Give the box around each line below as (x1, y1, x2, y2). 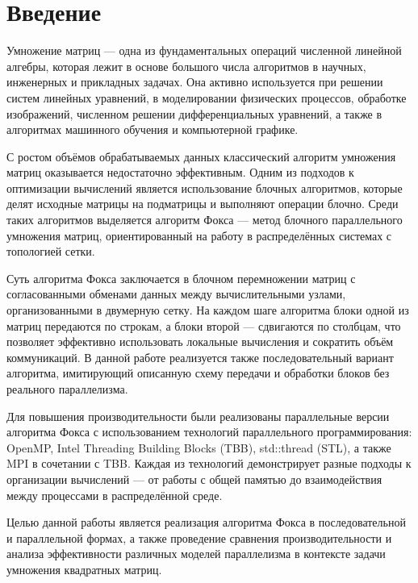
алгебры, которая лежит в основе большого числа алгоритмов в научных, (6, 57, 366, 74)
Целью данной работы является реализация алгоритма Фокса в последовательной (6, 514, 406, 531)
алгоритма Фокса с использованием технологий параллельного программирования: (6, 423, 412, 440)
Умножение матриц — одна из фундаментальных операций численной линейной (6, 42, 402, 59)
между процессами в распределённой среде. (6, 486, 223, 503)
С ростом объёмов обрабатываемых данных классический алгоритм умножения (6, 148, 396, 164)
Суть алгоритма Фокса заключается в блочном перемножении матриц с (6, 269, 356, 286)
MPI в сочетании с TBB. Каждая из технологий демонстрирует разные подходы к (6, 455, 412, 472)
